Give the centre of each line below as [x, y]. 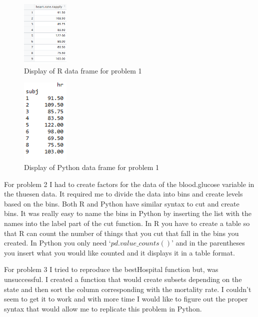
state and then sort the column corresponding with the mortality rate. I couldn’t [128, 289]
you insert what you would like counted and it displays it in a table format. [119, 252]
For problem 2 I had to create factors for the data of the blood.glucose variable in [129, 184]
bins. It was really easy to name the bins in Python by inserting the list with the [128, 213]
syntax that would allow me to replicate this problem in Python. [103, 308]
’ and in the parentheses [208, 243]
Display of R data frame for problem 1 [83, 70]
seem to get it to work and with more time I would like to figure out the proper [126, 299]
